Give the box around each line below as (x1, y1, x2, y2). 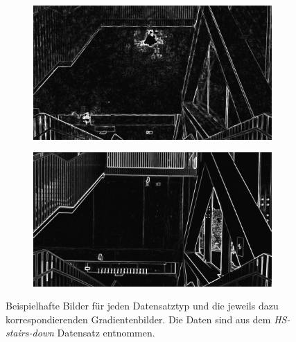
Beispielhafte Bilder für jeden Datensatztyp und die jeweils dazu (6, 298, 279, 313)
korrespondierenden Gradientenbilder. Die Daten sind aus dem (6, 312, 271, 326)
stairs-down (6, 325, 54, 340)
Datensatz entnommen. (57, 325, 155, 340)
